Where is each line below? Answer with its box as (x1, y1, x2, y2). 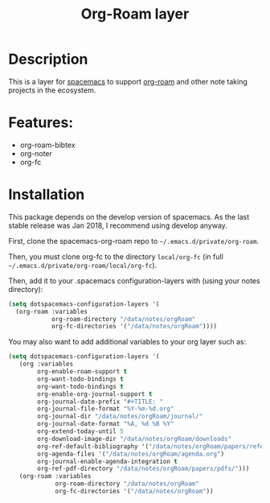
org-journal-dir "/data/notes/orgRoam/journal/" (37, 412, 203, 421)
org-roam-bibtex (19, 140, 76, 150)
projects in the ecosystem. (8, 85, 96, 95)
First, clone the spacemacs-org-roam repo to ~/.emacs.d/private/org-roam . (8, 236, 260, 245)
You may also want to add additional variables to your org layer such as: (8, 337, 247, 347)
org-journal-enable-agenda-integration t (37, 457, 178, 465)
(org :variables (18, 360, 74, 369)
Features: (8, 113, 74, 132)
